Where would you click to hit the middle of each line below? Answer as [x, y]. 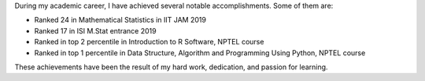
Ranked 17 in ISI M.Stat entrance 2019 [95, 30]
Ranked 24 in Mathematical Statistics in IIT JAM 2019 [120, 20]
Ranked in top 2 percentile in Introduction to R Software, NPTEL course [149, 42]
